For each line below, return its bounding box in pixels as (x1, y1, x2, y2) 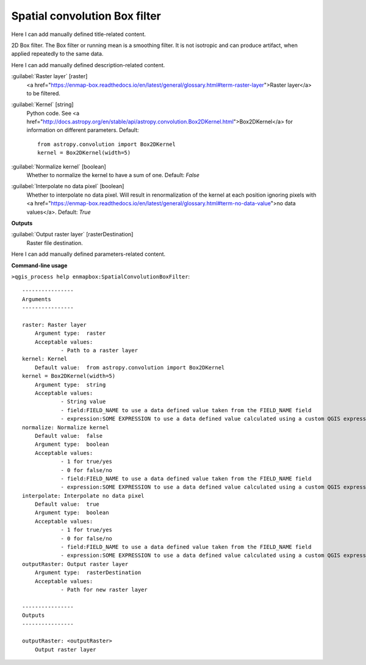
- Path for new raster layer (60, 586, 148, 593)
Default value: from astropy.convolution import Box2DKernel (34, 364, 225, 371)
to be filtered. (26, 89, 61, 97)
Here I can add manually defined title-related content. (11, 31, 146, 38)
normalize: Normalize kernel (22, 424, 109, 431)
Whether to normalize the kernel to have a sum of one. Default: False (26, 172, 199, 179)
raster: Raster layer (22, 321, 87, 328)
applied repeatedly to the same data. (11, 50, 104, 57)
